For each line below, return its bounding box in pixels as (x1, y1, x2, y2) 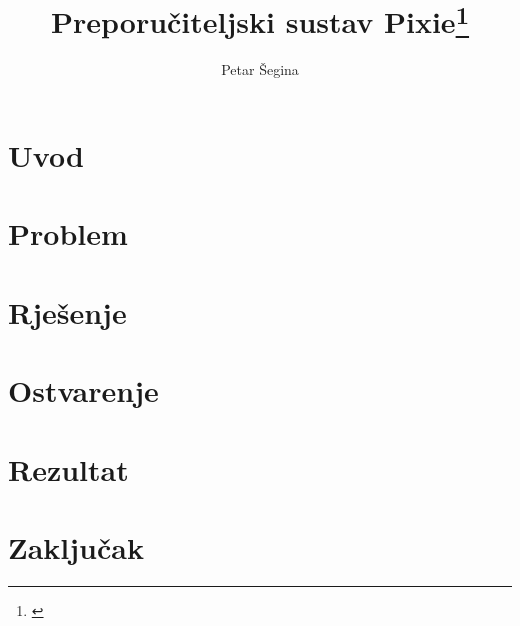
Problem (8, 213, 128, 254)
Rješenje (8, 291, 127, 332)
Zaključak (8, 526, 144, 567)
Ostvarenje (8, 370, 159, 411)
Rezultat (8, 448, 129, 489)
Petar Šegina (221, 59, 299, 80)
